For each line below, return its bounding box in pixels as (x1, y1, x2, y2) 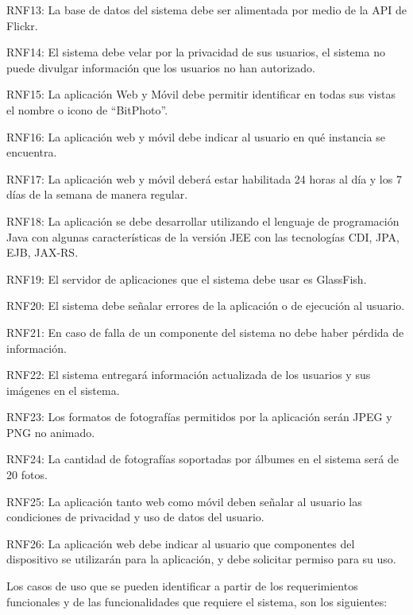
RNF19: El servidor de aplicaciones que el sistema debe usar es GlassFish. (6, 270, 367, 287)
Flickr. (6, 17, 38, 33)
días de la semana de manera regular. (6, 186, 188, 203)
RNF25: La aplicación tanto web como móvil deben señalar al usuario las (6, 493, 362, 509)
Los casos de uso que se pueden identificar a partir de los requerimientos (6, 578, 358, 594)
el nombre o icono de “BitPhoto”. (6, 101, 168, 118)
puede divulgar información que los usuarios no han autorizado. (6, 59, 315, 75)
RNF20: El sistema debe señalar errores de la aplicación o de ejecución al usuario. (6, 297, 405, 314)
